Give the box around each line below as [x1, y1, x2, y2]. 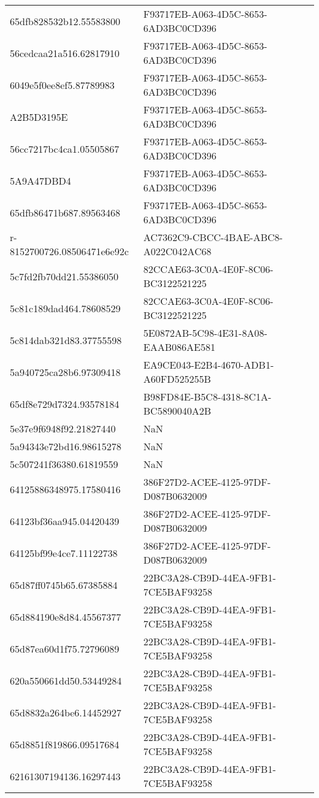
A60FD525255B [143, 372, 211, 386]
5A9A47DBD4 [10, 173, 71, 188]
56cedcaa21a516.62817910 [10, 45, 120, 60]
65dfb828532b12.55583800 [10, 13, 121, 28]
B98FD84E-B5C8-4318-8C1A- [143, 389, 272, 404]
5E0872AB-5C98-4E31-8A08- [143, 326, 267, 340]
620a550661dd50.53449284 [10, 673, 122, 688]
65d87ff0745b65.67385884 [10, 577, 118, 592]
